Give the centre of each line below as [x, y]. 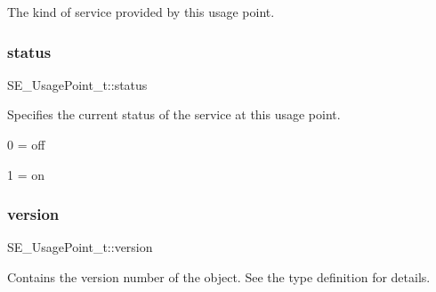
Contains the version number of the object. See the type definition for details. [219, 277]
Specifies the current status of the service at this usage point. [174, 114]
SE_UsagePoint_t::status [77, 84]
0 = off [26, 144]
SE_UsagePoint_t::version [80, 247]
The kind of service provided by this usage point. [141, 12]
